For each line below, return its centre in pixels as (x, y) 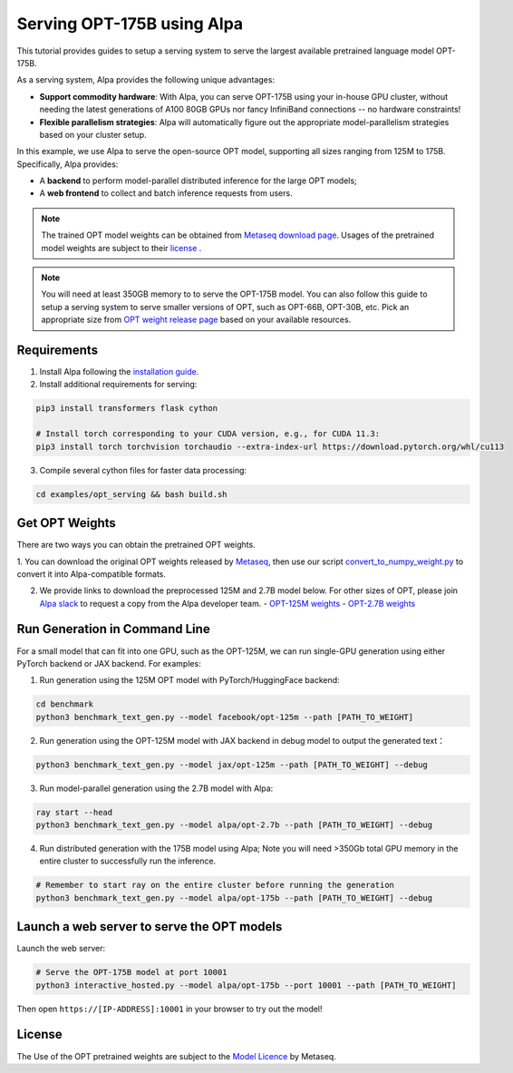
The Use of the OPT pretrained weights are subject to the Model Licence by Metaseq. (177, 1056)
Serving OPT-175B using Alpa (130, 24)
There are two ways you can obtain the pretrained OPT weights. (136, 545)
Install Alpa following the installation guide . (119, 372)
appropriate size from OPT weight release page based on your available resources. (196, 320)
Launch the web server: (61, 949)
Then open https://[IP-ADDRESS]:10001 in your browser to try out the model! (169, 1009)
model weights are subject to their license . (121, 248)
